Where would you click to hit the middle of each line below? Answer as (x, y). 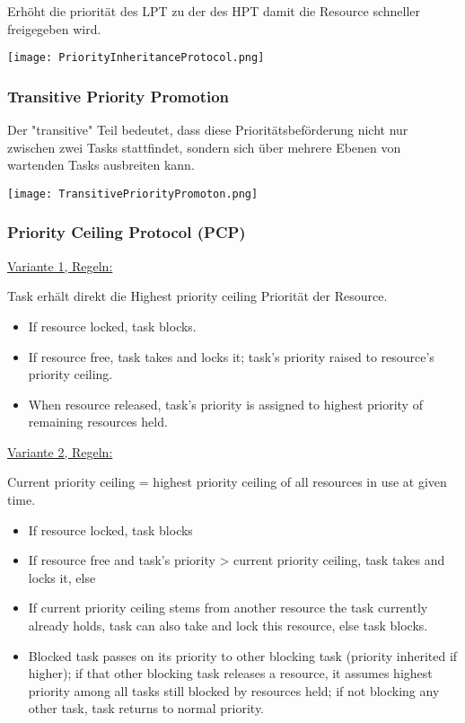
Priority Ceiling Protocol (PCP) (127, 232)
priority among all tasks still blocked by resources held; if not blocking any (234, 690)
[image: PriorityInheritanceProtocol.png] (136, 58)
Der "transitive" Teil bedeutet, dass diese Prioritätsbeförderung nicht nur (208, 130)
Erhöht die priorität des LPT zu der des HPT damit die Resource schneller (214, 11)
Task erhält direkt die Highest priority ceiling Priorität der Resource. (197, 296)
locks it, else (62, 577)
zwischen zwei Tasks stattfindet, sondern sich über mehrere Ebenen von (204, 147)
